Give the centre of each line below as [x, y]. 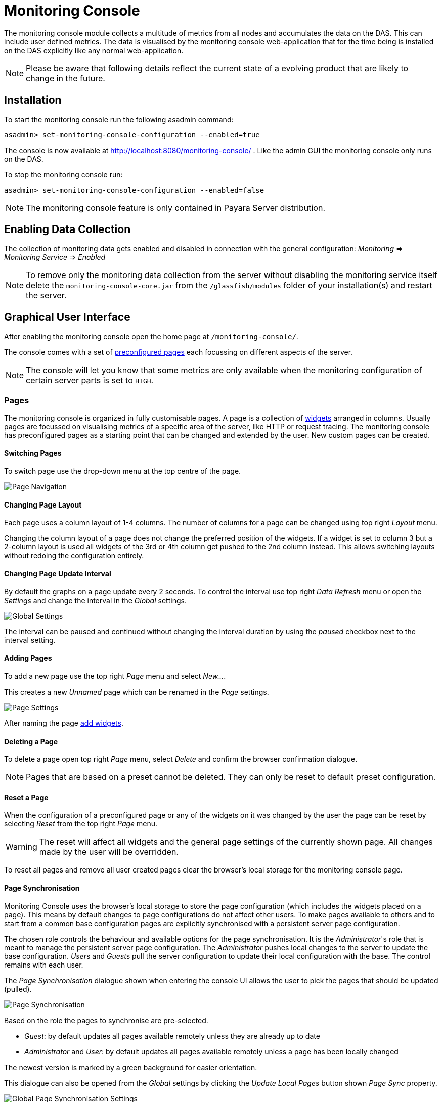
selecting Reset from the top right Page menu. [81, 824]
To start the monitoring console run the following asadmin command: [119, 119]
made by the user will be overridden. [109, 852]
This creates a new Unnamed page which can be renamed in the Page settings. [137, 692]
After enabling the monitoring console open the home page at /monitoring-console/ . [151, 337]
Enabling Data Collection [68, 229]
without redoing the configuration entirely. [74, 556]
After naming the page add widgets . [64, 723]
